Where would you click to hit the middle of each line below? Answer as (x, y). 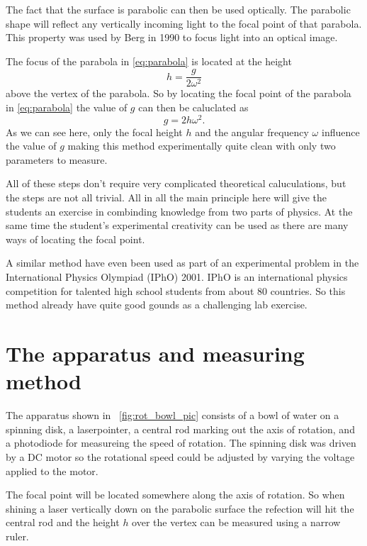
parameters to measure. (57, 159)
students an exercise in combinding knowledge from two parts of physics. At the (179, 211)
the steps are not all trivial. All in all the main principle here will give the (166, 197)
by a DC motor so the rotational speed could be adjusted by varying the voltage (180, 456)
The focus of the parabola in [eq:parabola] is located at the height (149, 61)
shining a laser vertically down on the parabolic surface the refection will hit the (180, 508)
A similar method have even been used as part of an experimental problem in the (182, 263)
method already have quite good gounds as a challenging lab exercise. (157, 305)
